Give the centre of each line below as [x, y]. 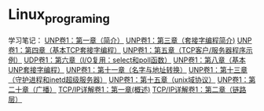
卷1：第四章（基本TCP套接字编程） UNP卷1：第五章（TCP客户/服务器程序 [127, 50]
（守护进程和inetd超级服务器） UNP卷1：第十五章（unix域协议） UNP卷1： [128, 80]
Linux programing [59, 16]
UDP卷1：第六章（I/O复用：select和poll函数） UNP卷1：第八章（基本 [134, 60]
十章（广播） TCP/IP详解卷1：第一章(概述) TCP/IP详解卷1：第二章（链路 [130, 89]
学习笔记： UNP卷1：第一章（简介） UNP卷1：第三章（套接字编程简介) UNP [130, 40]
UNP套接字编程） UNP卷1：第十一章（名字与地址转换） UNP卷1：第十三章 [128, 69]
